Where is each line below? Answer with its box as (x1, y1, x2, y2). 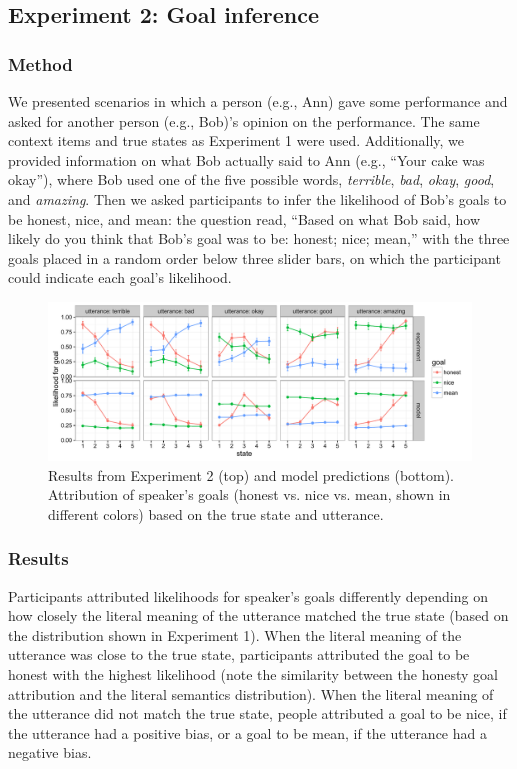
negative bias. (8, 742, 92, 763)
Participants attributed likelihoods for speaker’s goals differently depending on (8, 585, 488, 606)
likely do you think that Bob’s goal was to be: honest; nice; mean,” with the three (8, 228, 510, 249)
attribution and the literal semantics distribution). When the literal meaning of (8, 683, 494, 704)
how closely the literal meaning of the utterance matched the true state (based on (8, 605, 509, 626)
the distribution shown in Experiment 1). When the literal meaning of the (8, 624, 462, 645)
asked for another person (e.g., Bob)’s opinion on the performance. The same (8, 110, 480, 131)
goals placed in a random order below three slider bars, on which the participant (8, 247, 501, 268)
